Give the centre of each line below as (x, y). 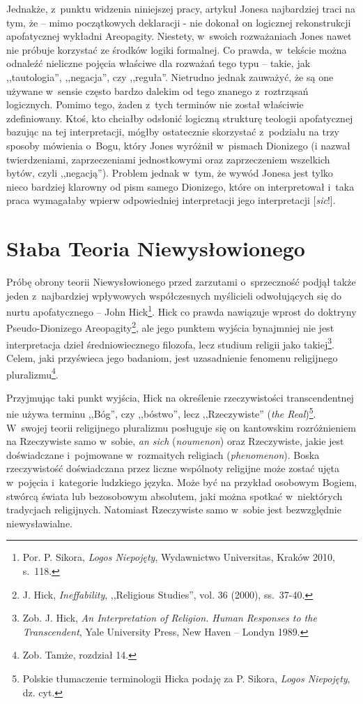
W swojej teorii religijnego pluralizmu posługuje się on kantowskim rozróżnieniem (181, 427)
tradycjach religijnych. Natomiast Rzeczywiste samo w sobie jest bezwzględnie (174, 509)
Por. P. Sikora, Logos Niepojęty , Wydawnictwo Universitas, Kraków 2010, (179, 557)
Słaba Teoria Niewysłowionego (156, 248)
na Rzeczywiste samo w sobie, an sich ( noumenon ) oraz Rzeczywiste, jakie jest (175, 441)
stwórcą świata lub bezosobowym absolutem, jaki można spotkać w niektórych (175, 496)
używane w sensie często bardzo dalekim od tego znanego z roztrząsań (157, 90)
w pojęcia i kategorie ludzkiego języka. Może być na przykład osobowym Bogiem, (182, 482)
